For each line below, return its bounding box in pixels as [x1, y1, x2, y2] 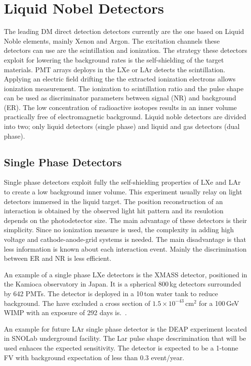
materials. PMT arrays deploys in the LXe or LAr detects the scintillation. [4, 64, 225, 74]
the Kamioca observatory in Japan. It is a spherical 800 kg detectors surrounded [4, 279, 241, 289]
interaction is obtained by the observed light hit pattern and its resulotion [4, 206, 223, 216]
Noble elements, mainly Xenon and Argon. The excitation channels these [4, 35, 220, 46]
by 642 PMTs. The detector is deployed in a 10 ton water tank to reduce [4, 288, 218, 298]
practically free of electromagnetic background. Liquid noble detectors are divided [4, 111, 247, 122]
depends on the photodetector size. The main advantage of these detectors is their [4, 215, 247, 225]
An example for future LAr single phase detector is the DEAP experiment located [4, 323, 247, 334]
